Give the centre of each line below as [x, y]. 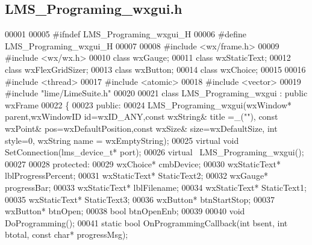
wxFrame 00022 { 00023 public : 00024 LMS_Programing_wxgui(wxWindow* [148, 104]
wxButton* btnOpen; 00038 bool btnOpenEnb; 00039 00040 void [125, 211]
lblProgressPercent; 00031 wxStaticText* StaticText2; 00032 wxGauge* [137, 175]
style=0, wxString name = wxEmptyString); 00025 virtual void [122, 140]
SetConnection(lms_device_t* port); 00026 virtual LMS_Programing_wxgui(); [154, 152]
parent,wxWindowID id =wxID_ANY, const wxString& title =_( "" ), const [142, 116]
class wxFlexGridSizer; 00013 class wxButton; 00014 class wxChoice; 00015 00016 [155, 69]
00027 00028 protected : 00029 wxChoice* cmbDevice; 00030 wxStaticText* [143, 163]
